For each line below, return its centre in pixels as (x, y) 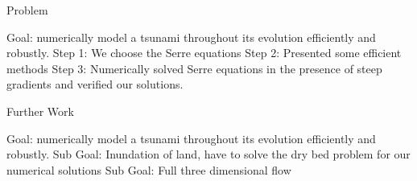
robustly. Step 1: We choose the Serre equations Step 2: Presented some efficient (204, 53)
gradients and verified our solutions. (95, 84)
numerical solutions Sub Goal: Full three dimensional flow (149, 169)
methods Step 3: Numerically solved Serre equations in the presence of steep (194, 68)
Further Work (40, 111)
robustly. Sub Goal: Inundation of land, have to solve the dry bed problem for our (208, 154)
